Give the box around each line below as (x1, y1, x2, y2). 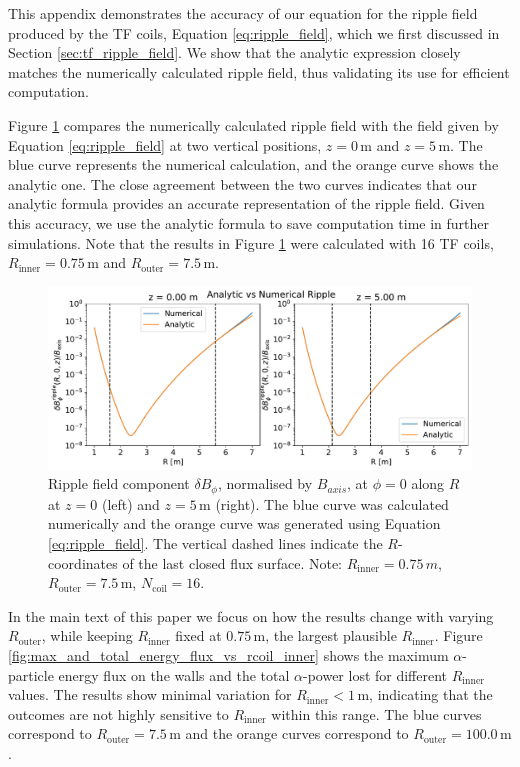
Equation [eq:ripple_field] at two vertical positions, (8, 134, 322, 155)
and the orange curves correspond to (185, 723, 409, 744)
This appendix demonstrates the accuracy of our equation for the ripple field (8, 3, 478, 23)
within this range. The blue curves (271, 703, 482, 724)
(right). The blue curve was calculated (215, 493, 449, 514)
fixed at (175, 625, 222, 646)
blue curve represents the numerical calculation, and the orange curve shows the (8, 154, 499, 175)
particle (8, 664, 54, 685)
